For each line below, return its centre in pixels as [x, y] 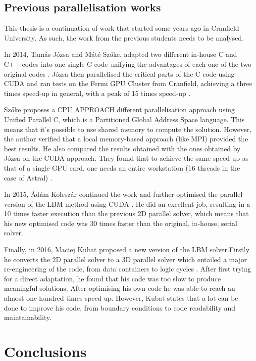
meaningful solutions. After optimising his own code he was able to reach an [120, 288]
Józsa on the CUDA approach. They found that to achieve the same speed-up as [126, 158]
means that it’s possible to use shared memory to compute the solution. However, [128, 129]
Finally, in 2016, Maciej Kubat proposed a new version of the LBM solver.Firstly [127, 249]
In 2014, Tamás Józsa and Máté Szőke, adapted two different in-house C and [121, 54]
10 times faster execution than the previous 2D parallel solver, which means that [127, 213]
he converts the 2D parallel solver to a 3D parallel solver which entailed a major [126, 259]
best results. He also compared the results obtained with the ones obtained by [122, 148]
